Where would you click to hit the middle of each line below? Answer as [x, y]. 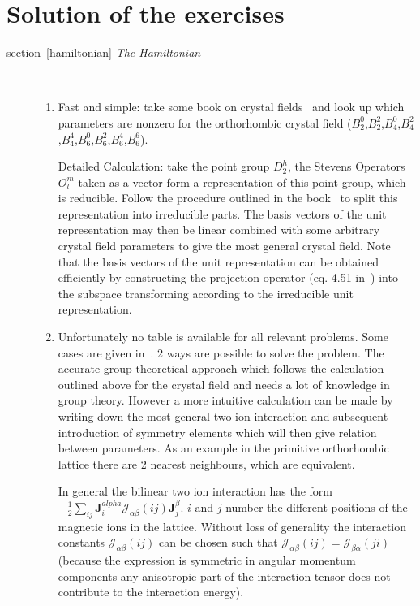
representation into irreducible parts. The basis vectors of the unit [222, 213]
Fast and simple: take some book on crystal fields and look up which [231, 107]
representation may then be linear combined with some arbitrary [219, 229]
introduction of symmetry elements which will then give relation [217, 432]
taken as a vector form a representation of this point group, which [242, 182]
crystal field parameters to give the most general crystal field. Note [224, 246]
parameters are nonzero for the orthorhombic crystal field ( [205, 122]
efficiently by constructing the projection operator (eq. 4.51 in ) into [228, 277]
